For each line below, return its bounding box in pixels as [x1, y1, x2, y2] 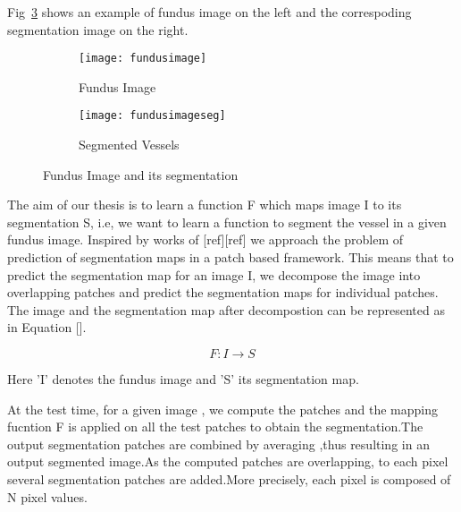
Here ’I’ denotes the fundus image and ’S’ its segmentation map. [7, 370, 359, 388]
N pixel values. [7, 487, 88, 506]
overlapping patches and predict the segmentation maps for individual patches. [7, 283, 439, 302]
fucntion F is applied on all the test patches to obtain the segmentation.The [7, 417, 423, 436]
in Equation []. [7, 318, 87, 337]
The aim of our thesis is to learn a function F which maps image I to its [7, 195, 402, 214]
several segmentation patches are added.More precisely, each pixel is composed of [7, 470, 451, 488]
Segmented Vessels [79, 135, 180, 154]
